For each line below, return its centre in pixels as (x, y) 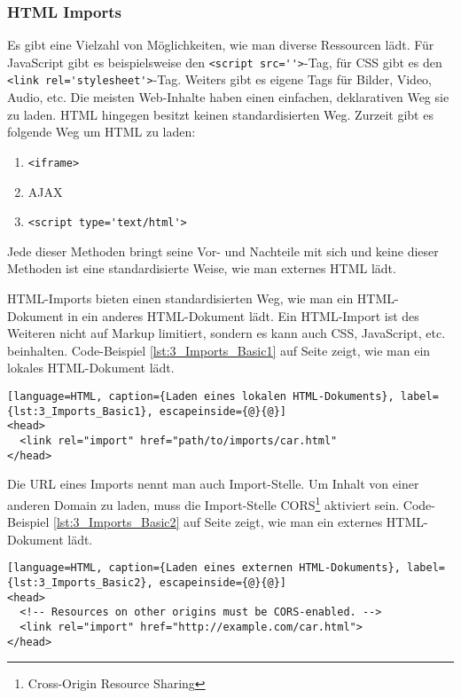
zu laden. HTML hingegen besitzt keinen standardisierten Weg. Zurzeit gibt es (220, 114)
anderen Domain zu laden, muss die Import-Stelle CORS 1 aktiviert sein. (203, 503)
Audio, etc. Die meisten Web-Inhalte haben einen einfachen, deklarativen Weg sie (228, 97)
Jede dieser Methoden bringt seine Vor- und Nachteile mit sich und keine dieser (223, 251)
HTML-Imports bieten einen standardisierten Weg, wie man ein (180, 298)
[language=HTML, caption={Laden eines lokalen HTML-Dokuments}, (201, 396)
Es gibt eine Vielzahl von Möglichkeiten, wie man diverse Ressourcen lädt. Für (221, 45)
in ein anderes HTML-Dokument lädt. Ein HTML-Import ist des (243, 315)
